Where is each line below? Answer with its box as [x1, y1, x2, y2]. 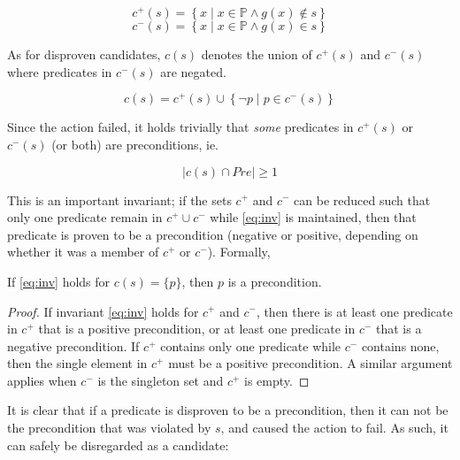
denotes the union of [201, 45, 312, 64]
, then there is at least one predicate [256, 302, 453, 320]
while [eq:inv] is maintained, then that [210, 208, 417, 226]
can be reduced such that [294, 190, 431, 209]
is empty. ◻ [244, 371, 310, 389]
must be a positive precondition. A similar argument [168, 354, 453, 372]
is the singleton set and [97, 371, 224, 389]
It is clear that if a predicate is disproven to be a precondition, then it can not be [7, 401, 448, 419]
